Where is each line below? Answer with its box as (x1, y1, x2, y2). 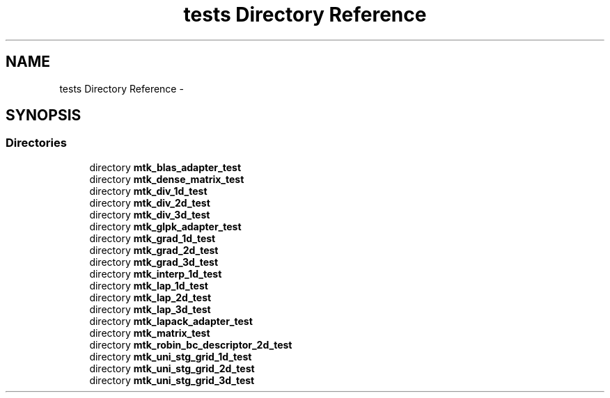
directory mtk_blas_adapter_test (89, 161, 242, 173)
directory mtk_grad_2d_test (89, 244, 219, 256)
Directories (6, 136, 67, 150)
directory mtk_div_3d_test (89, 208, 210, 221)
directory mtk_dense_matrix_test (89, 173, 244, 185)
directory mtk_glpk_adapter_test (89, 220, 242, 232)
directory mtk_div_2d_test (89, 196, 210, 209)
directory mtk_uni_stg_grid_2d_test (89, 362, 255, 374)
